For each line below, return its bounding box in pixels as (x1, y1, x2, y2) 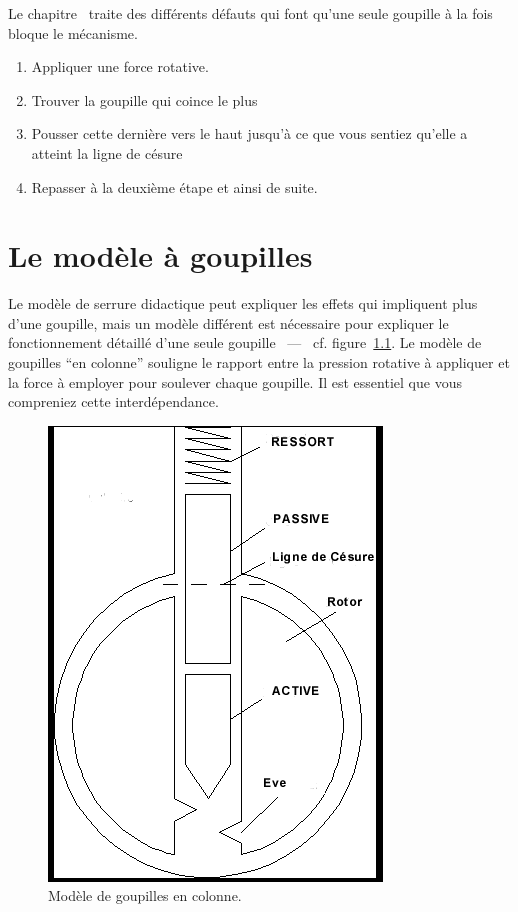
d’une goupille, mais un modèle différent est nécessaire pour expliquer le (8, 312, 449, 333)
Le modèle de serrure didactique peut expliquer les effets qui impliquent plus (8, 293, 478, 314)
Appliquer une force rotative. (31, 56, 209, 77)
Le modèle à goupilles (8, 235, 313, 276)
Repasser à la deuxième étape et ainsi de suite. (31, 176, 318, 197)
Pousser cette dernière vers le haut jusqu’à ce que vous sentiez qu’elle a (31, 123, 468, 144)
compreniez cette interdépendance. (8, 391, 219, 412)
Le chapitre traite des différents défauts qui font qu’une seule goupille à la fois (8, 3, 493, 23)
